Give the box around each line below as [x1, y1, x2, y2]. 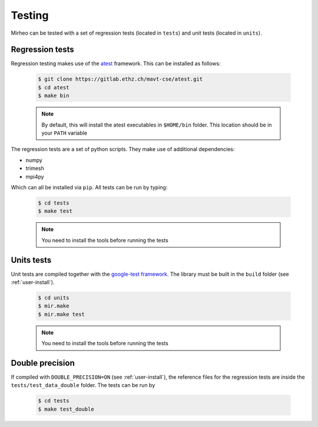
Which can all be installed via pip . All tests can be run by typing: [11, 184, 168, 191]
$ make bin [38, 92, 69, 99]
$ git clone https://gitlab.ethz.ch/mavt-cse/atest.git [38, 76, 203, 82]
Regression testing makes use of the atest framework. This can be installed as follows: [11, 60, 221, 67]
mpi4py [25, 173, 44, 180]
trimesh [25, 165, 44, 172]
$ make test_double [38, 406, 94, 412]
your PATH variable [41, 129, 88, 136]
